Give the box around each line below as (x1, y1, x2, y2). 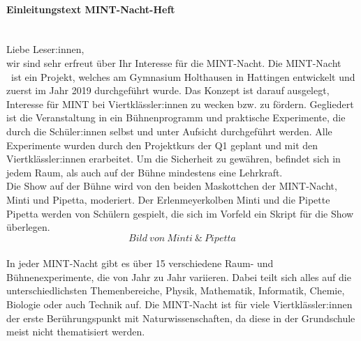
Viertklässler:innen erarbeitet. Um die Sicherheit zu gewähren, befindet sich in (6, 151, 341, 166)
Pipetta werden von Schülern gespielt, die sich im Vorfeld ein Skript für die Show (6, 206, 354, 220)
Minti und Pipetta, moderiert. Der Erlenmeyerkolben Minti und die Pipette (6, 192, 330, 206)
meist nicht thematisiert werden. (6, 324, 145, 339)
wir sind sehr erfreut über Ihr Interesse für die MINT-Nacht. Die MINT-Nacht (6, 55, 341, 70)
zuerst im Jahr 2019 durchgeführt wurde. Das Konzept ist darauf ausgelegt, (6, 83, 330, 98)
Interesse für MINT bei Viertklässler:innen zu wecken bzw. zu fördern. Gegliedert (6, 96, 354, 111)
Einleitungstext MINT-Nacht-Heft (6, 1, 175, 16)
